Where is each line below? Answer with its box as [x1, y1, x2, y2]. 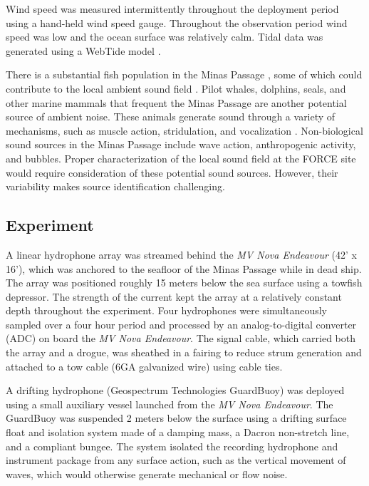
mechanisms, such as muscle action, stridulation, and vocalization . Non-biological [6, 123, 363, 138]
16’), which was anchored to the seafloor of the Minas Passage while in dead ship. [6, 261, 362, 276]
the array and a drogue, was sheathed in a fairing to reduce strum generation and [6, 345, 362, 360]
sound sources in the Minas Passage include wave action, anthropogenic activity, [6, 137, 356, 152]
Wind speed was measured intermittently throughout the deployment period [6, 1, 339, 16]
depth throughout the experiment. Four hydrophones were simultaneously [6, 303, 328, 318]
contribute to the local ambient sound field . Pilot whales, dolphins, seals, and [6, 81, 346, 95]
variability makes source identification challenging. [6, 179, 225, 194]
